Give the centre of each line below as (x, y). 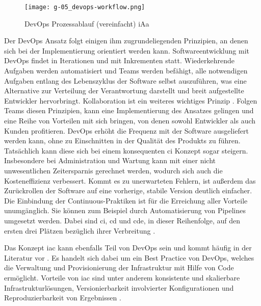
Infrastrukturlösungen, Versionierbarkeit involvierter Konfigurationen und (119, 287)
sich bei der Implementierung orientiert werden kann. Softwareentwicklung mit (127, 50)
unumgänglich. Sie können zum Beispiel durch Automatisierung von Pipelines (125, 210)
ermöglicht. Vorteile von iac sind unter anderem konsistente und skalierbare (122, 277)
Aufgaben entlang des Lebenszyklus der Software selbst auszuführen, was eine (125, 80)
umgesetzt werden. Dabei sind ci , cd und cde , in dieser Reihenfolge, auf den (122, 220)
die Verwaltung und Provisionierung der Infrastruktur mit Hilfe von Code (119, 267)
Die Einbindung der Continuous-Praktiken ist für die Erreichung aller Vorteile (126, 200)
